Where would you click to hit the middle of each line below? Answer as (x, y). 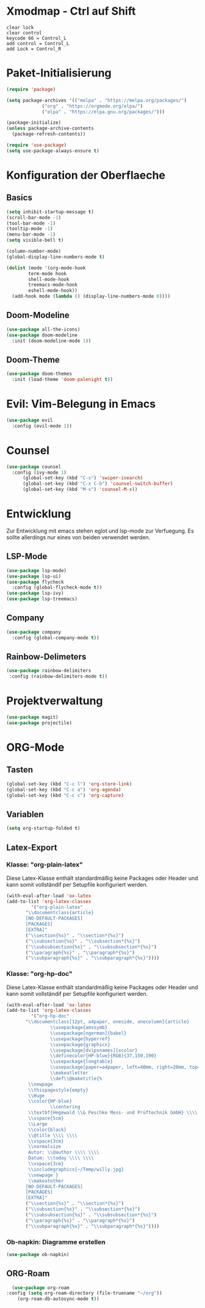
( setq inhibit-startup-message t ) (50, 212)
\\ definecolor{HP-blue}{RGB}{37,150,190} (103, 1056)
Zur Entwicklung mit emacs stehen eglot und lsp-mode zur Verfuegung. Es (100, 531)
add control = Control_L (38, 43)
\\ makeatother (46, 1181)
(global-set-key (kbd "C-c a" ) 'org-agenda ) (64, 790)
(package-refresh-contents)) (49, 134)
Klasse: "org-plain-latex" (45, 865)
